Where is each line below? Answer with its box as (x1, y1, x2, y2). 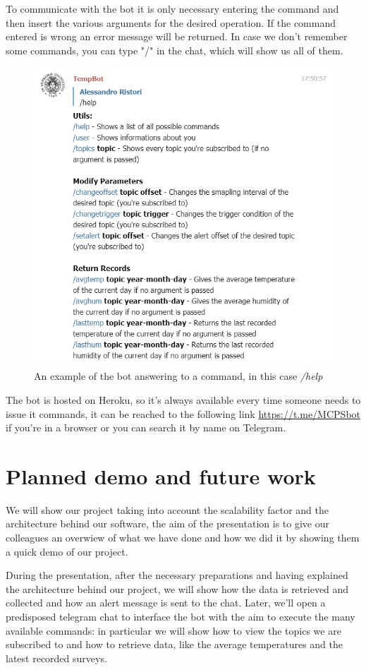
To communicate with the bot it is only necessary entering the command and (6, 1, 339, 16)
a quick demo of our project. (6, 544, 128, 558)
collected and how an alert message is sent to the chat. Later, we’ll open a (6, 595, 326, 610)
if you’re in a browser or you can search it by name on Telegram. (6, 420, 286, 435)
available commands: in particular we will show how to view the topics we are (6, 623, 341, 638)
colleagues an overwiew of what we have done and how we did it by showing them (6, 530, 360, 544)
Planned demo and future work (6, 461, 316, 490)
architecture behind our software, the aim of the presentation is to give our (6, 516, 329, 531)
